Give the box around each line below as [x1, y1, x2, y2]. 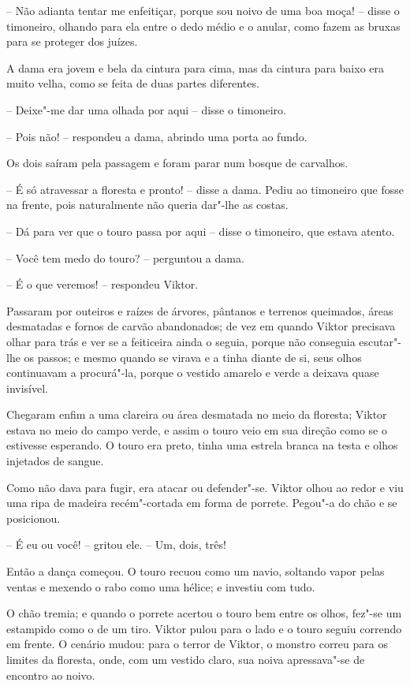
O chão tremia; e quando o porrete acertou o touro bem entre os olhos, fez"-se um [6, 605, 402, 621]
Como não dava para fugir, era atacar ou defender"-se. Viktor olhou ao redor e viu [6, 479, 404, 495]
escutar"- [359, 333, 401, 349]
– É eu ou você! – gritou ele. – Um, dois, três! [6, 536, 226, 553]
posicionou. [6, 509, 61, 526]
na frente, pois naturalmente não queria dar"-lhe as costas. [6, 196, 289, 213]
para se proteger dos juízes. [6, 33, 138, 50]
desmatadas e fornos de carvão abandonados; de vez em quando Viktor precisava [6, 318, 396, 334]
